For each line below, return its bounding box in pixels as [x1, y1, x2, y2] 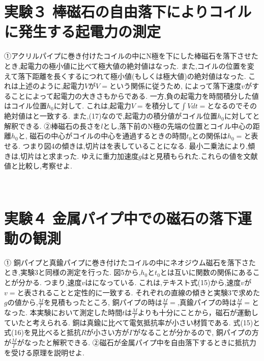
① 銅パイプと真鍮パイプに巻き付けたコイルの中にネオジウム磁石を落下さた [4, 257, 256, 267]
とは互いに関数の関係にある [160, 267, 253, 277]
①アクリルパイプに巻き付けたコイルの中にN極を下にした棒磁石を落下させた [4, 50, 258, 61]
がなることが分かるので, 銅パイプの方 [133, 327, 259, 338]
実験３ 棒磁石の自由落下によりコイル [4, 1, 252, 22]
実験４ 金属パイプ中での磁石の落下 [4, 207, 238, 228]
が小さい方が [86, 327, 129, 338]
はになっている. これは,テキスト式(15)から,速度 [85, 276, 241, 287]
